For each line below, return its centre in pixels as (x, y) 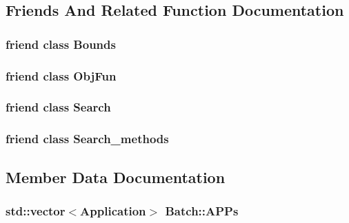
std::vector (36, 210)
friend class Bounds (61, 44)
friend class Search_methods (87, 139)
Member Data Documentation (116, 177)
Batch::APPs (202, 210)
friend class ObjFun (61, 75)
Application (113, 210)
